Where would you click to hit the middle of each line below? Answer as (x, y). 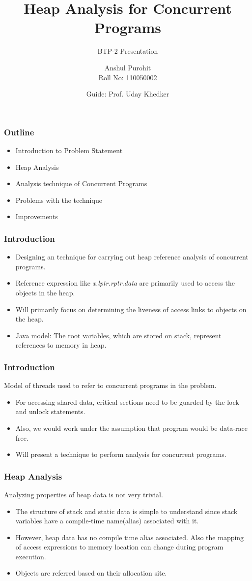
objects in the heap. (45, 292)
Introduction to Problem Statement (69, 150)
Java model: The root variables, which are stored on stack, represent (118, 335)
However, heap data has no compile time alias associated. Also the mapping (130, 537)
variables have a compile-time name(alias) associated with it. (107, 521)
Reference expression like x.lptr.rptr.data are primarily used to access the (125, 283)
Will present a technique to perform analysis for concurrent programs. (121, 454)
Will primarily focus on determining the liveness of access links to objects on (131, 309)
